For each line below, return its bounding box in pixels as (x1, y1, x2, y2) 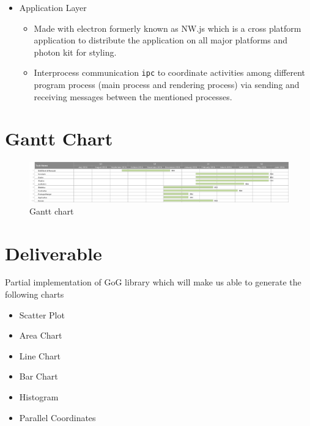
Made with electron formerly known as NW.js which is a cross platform (34, 21, 301, 34)
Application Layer (19, 1, 87, 13)
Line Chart (19, 349, 61, 362)
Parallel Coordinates (19, 411, 96, 424)
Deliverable (5, 240, 102, 265)
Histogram (19, 391, 59, 403)
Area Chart (19, 329, 62, 342)
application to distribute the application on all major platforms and (34, 34, 288, 46)
